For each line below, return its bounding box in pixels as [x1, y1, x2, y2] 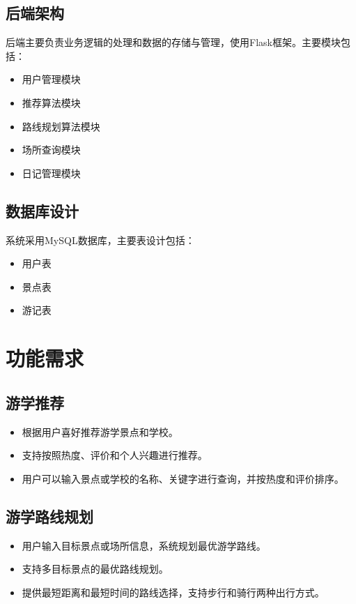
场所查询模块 [22, 142, 81, 157]
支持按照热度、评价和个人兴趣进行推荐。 [22, 448, 208, 462]
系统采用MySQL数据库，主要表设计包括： [6, 232, 195, 247]
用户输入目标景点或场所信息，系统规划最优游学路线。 [22, 538, 266, 552]
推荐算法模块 [22, 95, 81, 110]
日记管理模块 [22, 165, 81, 180]
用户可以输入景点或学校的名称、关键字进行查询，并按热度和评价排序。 [22, 471, 344, 485]
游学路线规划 [6, 505, 93, 527]
